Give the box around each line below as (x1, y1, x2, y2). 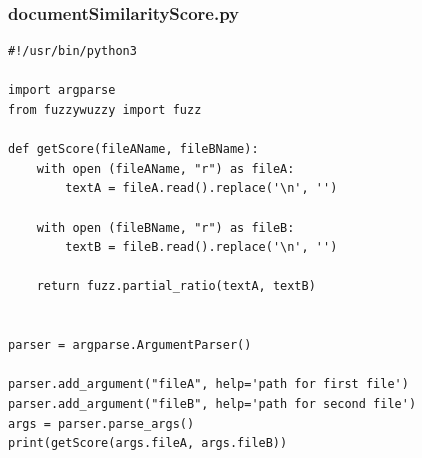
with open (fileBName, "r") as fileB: (36, 220, 295, 235)
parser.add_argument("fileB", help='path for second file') (8, 396, 417, 411)
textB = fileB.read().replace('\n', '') (65, 240, 338, 255)
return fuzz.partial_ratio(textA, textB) (36, 279, 316, 294)
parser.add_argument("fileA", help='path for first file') (8, 377, 409, 392)
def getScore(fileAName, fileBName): (8, 142, 259, 157)
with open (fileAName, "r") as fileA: (36, 161, 295, 176)
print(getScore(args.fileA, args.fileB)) (8, 436, 288, 451)
